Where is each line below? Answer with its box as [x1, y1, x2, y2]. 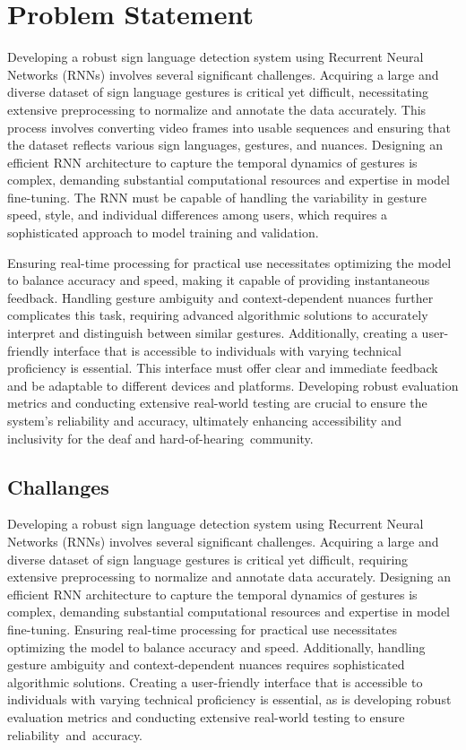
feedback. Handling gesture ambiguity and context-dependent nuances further [7, 288, 434, 306]
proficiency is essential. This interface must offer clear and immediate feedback [7, 358, 438, 377]
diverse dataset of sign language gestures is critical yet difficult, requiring [7, 549, 409, 568]
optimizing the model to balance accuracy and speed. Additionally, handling [7, 637, 426, 656]
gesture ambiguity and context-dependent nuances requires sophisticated [7, 655, 405, 674]
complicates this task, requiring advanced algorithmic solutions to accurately [7, 306, 428, 324]
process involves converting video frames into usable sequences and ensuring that [7, 117, 452, 136]
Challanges [7, 472, 109, 500]
